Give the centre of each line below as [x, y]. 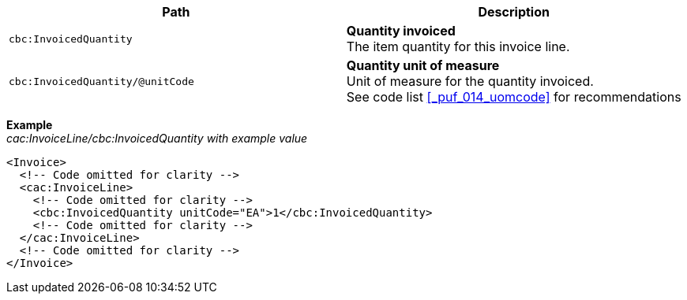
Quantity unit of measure [423, 65]
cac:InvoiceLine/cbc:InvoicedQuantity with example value [157, 138]
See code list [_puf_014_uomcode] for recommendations [514, 97]
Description [514, 12]
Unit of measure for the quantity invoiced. [470, 81]
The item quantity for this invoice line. [458, 46]
